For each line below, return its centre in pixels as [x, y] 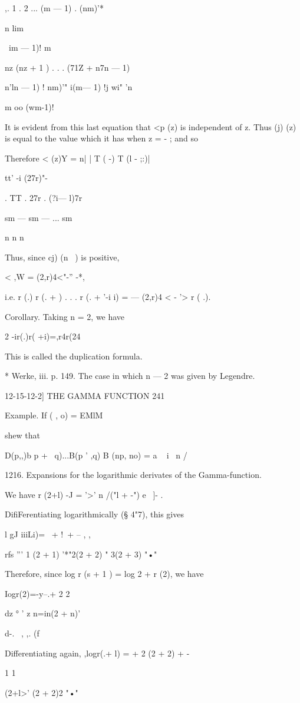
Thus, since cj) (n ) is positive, [62, 257]
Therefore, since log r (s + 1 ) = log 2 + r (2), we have [104, 574]
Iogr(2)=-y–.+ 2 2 [37, 593]
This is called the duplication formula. [74, 356]
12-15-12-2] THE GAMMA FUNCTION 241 [85, 395]
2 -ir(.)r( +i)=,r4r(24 [43, 336]
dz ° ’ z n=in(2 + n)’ [43, 613]
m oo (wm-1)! [29, 106]
